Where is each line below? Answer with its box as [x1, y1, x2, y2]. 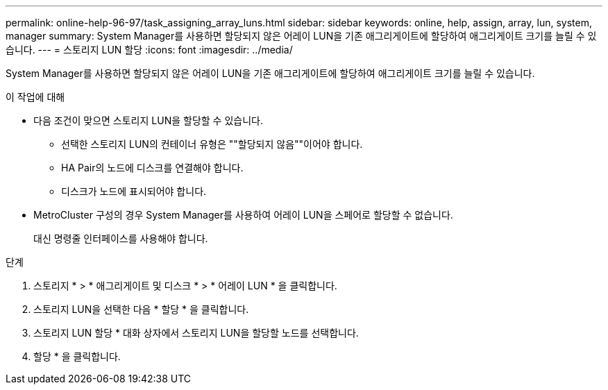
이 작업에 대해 [6, 91, 65, 103]
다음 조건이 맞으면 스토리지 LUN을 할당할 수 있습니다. [33, 115, 263, 126]
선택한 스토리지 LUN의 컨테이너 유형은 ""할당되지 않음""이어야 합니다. [61, 138, 363, 150]
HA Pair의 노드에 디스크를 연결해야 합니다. [61, 162, 244, 173]
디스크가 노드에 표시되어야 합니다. [61, 185, 207, 197]
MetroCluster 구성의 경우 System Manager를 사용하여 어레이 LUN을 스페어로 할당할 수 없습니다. [33, 209, 453, 221]
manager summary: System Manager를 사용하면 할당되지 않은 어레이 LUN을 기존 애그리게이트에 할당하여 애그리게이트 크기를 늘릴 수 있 [6, 30, 597, 42]
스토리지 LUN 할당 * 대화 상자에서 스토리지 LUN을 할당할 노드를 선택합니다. [33, 327, 359, 339]
